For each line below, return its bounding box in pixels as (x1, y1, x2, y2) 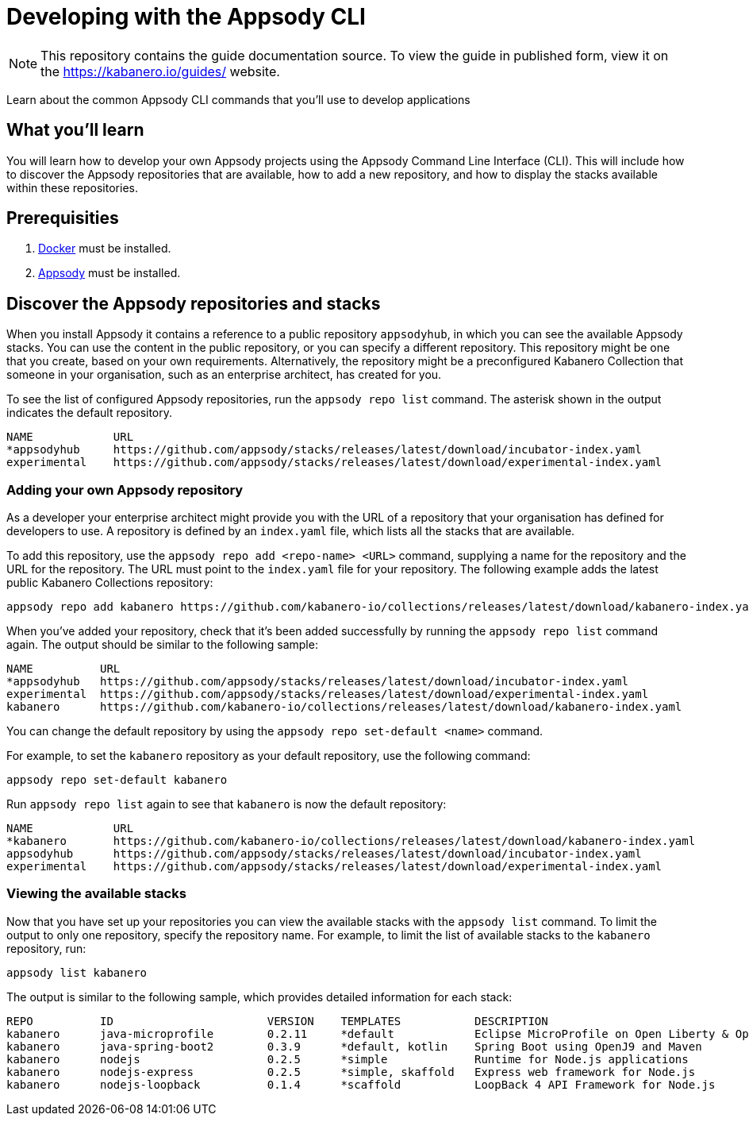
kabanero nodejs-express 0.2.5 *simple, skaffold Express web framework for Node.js (6, 1065, 696, 1078)
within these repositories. (6, 180, 138, 195)
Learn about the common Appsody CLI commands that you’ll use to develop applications (6, 92, 471, 106)
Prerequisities (6, 208, 119, 229)
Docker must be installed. (38, 241, 171, 256)
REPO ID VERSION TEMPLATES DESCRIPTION (6, 1014, 548, 1028)
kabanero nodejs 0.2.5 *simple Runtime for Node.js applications (6, 1052, 689, 1066)
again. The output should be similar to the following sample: (6, 638, 318, 652)
